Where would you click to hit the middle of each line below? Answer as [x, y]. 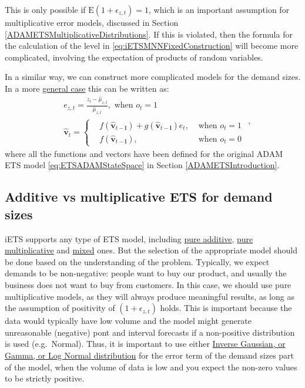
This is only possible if [45, 9]
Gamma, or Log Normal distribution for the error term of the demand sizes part [150, 355]
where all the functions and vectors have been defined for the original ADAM [144, 153]
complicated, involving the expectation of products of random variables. [134, 57]
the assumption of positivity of [60, 308]
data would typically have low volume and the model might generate [128, 321]
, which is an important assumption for [219, 9]
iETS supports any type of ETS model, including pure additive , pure [129, 238]
